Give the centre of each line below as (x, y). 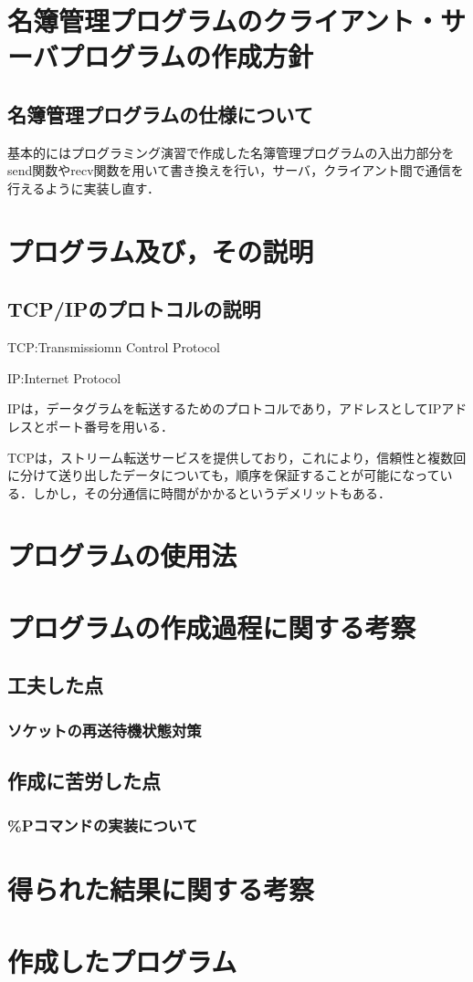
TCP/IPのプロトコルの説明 (134, 309)
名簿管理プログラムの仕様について (160, 114)
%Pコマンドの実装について (102, 825)
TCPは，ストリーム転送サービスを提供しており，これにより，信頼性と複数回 (237, 457)
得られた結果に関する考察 (161, 889)
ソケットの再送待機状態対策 (105, 730)
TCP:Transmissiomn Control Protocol (114, 347)
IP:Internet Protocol (64, 377)
